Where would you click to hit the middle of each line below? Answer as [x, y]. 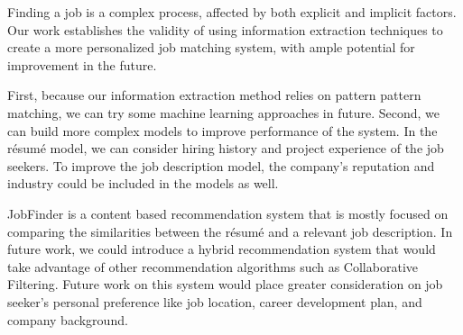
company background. [68, 319]
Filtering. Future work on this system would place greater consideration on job [225, 284]
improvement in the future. [82, 64]
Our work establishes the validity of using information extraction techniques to [225, 29]
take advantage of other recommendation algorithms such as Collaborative [213, 266]
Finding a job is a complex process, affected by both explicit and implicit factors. [232, 12]
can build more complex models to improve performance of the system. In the [222, 130]
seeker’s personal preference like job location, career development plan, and [215, 301]
